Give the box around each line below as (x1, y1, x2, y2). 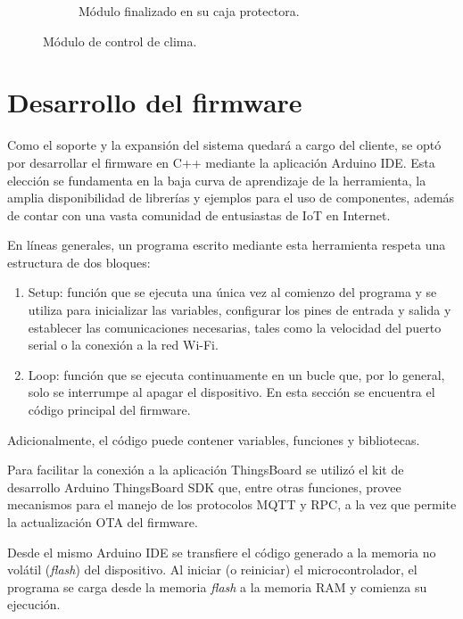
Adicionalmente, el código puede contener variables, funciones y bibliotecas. (7, 430, 420, 449)
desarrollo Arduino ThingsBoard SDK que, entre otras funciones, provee (7, 477, 401, 496)
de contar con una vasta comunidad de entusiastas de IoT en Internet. (7, 205, 391, 224)
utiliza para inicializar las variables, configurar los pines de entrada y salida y (28, 301, 451, 319)
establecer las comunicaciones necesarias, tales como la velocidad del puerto (28, 318, 442, 336)
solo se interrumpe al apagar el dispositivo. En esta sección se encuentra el (28, 383, 435, 401)
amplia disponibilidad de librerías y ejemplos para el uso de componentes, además (7, 188, 455, 207)
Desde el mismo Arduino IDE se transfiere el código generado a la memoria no (7, 542, 436, 561)
